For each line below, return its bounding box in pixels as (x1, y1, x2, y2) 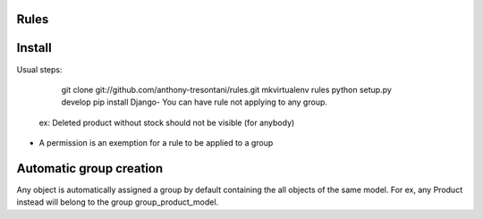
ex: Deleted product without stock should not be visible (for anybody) (38, 117, 295, 128)
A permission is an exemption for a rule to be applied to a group (38, 138, 274, 148)
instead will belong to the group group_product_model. (16, 197, 219, 207)
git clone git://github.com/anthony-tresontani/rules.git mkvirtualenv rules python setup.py (61, 84, 393, 95)
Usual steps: (16, 63, 63, 75)
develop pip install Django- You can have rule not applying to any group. (61, 97, 328, 107)
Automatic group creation (16, 161, 164, 176)
